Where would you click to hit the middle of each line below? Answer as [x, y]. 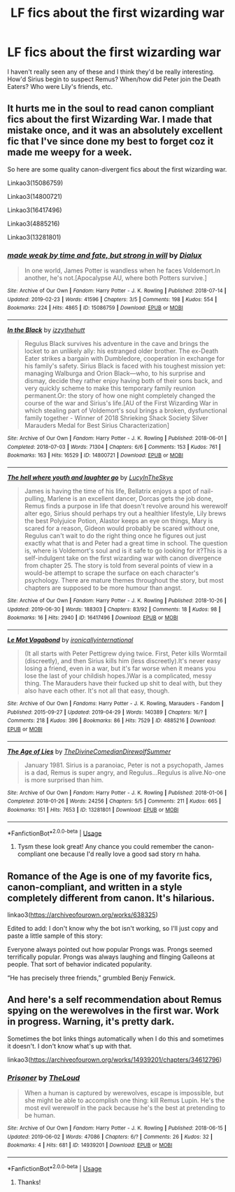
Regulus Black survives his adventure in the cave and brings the [116, 344]
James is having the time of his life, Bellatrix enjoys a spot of [112, 491]
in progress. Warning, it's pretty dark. [91, 1021]
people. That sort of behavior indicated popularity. [80, 964]
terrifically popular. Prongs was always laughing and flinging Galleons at [111, 957]
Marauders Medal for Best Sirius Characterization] [97, 426]
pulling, [35, 498]
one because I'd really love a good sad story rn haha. [124, 854]
